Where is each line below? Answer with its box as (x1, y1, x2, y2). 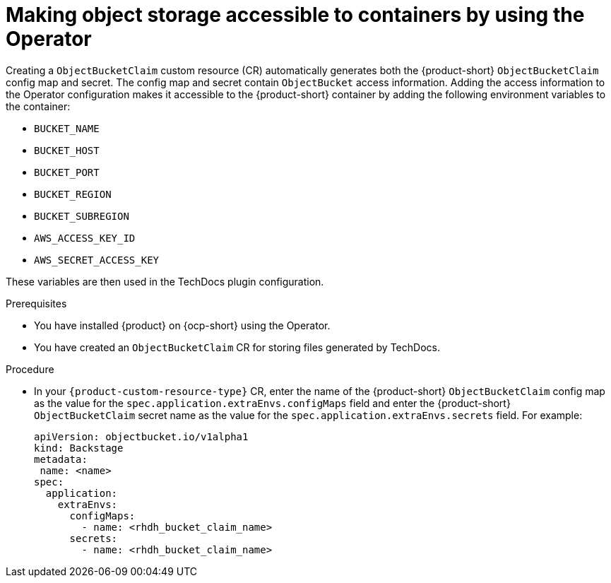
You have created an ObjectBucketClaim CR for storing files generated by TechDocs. (34, 341, 440, 353)
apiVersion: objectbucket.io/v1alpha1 (34, 430, 249, 442)
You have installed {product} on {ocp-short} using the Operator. (34, 319, 331, 331)
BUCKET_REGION (34, 188, 112, 200)
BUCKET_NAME (34, 122, 100, 134)
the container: (6, 100, 71, 112)
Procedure (6, 363, 54, 375)
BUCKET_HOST (34, 144, 100, 156)
